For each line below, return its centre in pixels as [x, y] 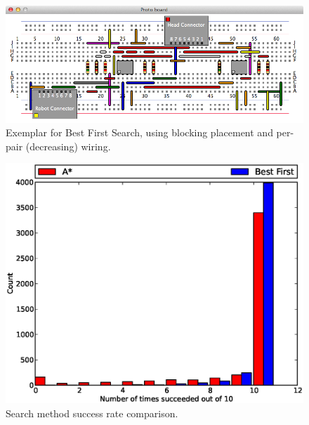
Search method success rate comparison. [92, 413]
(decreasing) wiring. [68, 146]
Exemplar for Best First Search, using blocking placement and [139, 132]
